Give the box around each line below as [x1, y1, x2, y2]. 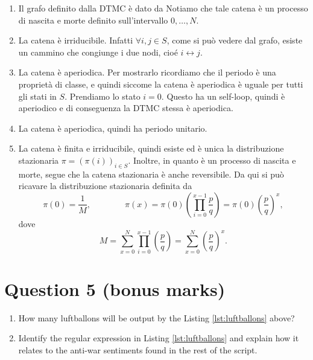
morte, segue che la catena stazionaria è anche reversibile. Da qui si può [18, 167, 284, 180]
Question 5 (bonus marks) [4, 276, 226, 301]
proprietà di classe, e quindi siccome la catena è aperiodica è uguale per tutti [18, 77, 303, 90]
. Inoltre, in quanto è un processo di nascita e [128, 153, 296, 166]
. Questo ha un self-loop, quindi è [161, 89, 285, 102]
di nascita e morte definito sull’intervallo [18, 13, 168, 26]
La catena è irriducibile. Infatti [18, 34, 133, 47]
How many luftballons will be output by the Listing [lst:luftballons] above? [18, 311, 295, 324]
